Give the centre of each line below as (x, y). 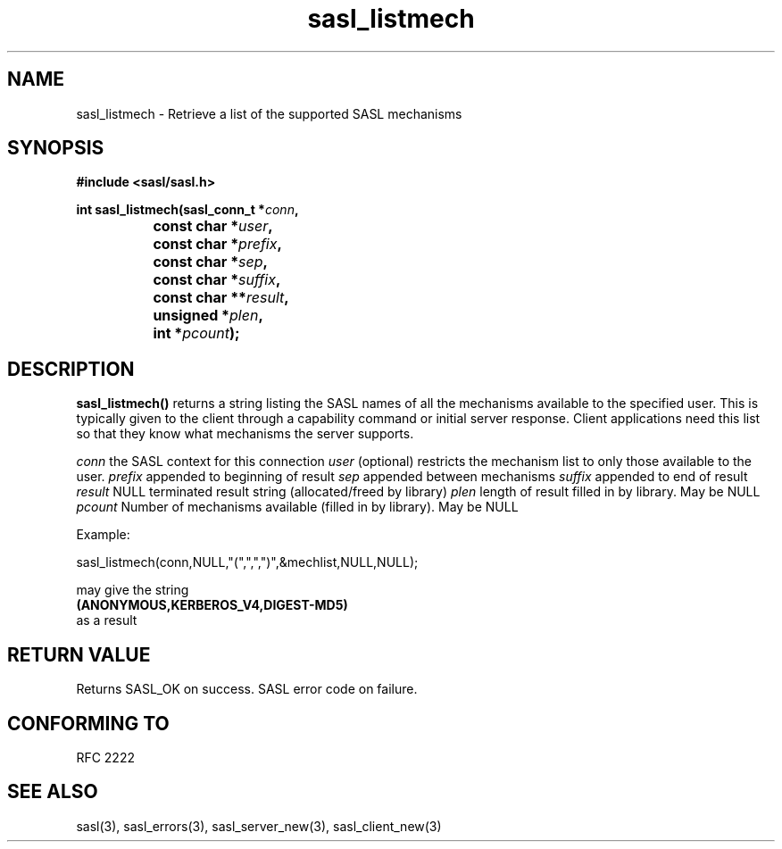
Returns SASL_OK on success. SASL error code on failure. (247, 689)
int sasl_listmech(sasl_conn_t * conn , (187, 210)
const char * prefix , (217, 244)
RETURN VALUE (79, 654)
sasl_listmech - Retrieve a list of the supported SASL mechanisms (269, 113)
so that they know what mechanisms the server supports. (245, 434)
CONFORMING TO (88, 723)
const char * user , (213, 226)
